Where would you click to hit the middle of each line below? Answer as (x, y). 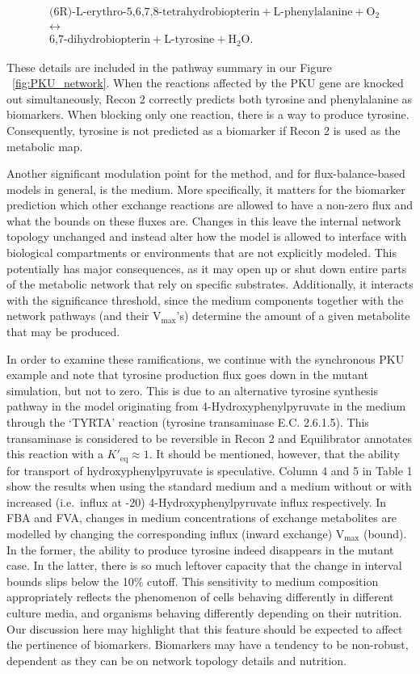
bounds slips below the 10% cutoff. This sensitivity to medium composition (193, 581)
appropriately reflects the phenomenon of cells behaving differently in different (200, 597)
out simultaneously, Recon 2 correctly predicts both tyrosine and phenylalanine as (210, 98)
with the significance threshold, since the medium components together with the (205, 299)
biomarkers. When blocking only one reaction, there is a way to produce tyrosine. (208, 114)
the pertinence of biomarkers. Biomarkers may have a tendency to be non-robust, (208, 645)
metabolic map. (45, 146)
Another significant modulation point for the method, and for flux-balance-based (206, 173)
